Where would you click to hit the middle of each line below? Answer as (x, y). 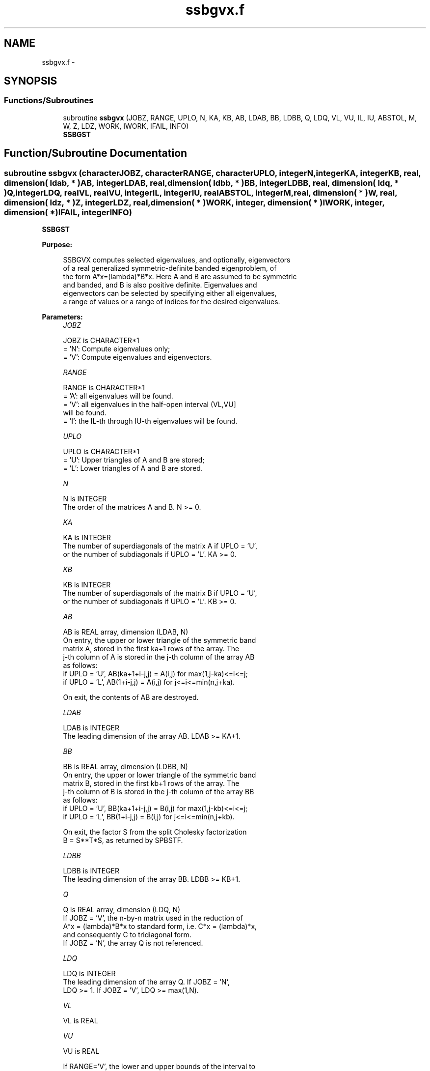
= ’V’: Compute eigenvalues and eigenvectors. (137, 357)
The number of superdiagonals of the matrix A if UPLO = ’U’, (160, 546)
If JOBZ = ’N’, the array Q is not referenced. (133, 943)
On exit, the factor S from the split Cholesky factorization (155, 832)
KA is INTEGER (87, 538)
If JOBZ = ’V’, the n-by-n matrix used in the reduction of (153, 918)
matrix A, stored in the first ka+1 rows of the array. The (151, 649)
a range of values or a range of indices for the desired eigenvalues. (172, 302)
